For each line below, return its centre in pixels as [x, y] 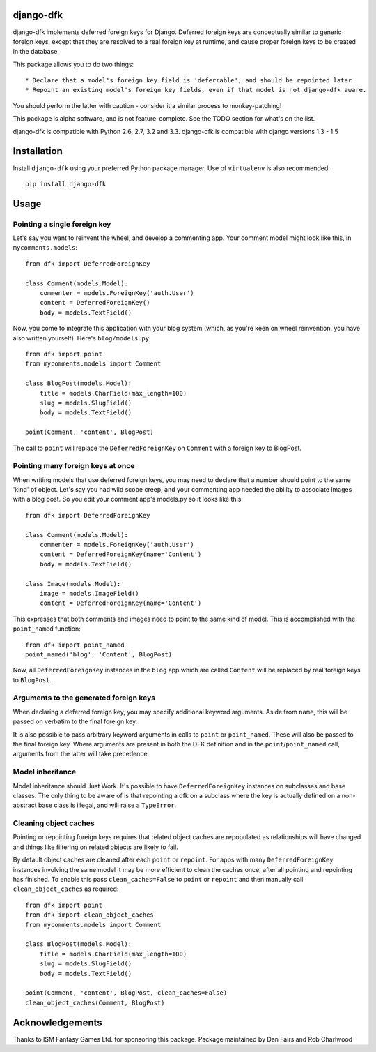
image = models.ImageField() [89, 593]
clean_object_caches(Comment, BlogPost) [95, 1002]
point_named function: [47, 629]
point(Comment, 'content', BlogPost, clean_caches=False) [126, 993]
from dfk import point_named [75, 645]
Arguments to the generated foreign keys [84, 698]
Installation [38, 151]
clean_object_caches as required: [66, 889]
